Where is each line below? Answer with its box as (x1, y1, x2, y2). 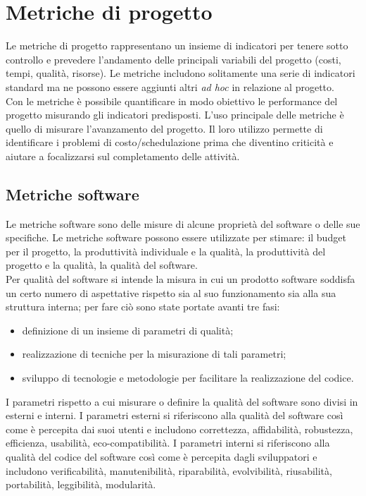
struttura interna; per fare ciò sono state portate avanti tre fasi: (6, 299, 280, 314)
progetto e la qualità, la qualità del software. (6, 258, 198, 272)
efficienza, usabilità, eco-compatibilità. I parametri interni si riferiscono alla (6, 435, 330, 450)
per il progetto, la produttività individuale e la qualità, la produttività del (6, 243, 326, 258)
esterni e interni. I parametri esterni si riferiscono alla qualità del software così (6, 408, 343, 423)
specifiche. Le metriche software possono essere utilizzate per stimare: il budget (6, 230, 346, 245)
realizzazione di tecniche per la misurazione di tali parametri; (22, 346, 286, 361)
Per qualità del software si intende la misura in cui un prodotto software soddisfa (6, 272, 355, 286)
